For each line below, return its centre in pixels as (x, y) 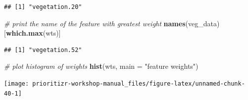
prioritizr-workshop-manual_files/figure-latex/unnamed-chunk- (139, 83)
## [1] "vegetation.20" (43, 7)
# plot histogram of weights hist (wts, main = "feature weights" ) (101, 66)
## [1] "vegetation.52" (43, 50)
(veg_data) (202, 23)
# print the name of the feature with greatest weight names (95, 23)
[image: (17, 83)
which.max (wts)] (33, 33)
